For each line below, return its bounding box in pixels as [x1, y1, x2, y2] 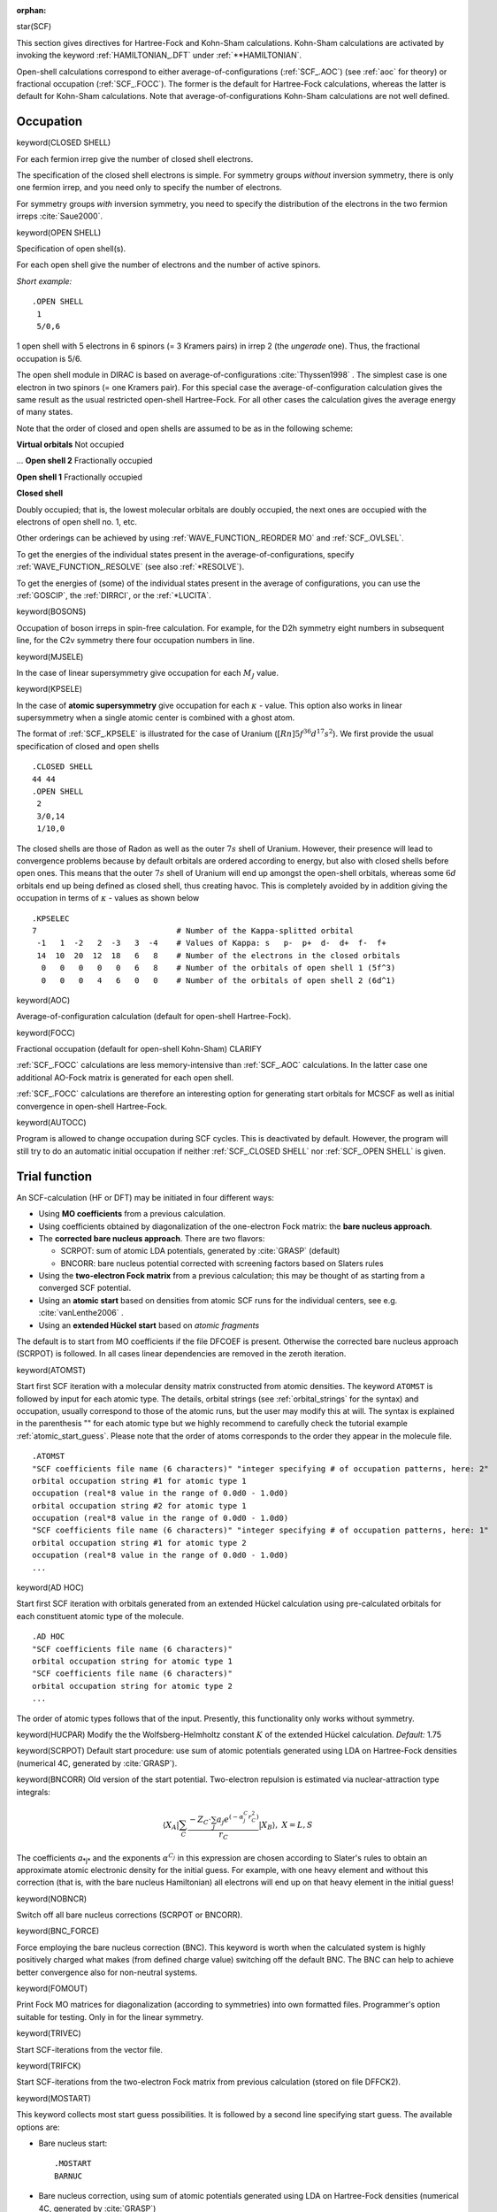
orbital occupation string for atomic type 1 [32, 1656, 233, 1666]
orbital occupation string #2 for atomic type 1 [32, 1501, 247, 1510]
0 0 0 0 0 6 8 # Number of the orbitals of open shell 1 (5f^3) [41, 963, 396, 973]
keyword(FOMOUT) [16, 1983, 88, 1994]
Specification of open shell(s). [16, 243, 126, 254]
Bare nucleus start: [38, 2138, 108, 2148]
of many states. [16, 407, 73, 418]
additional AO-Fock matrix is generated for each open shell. [16, 1071, 234, 1083]
